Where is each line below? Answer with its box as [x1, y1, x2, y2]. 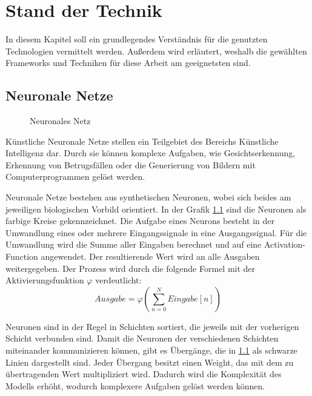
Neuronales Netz [30, 114, 91, 127]
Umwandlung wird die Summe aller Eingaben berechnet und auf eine [5, 238, 262, 251]
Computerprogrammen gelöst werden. [5, 170, 145, 183]
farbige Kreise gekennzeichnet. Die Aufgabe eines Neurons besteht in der [5, 214, 274, 227]
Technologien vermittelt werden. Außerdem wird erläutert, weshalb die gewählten [5, 44, 307, 57]
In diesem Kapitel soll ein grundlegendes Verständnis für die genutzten [5, 33, 268, 45]
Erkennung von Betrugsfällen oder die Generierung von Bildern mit [5, 158, 256, 171]
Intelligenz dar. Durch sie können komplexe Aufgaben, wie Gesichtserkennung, [5, 147, 296, 159]
